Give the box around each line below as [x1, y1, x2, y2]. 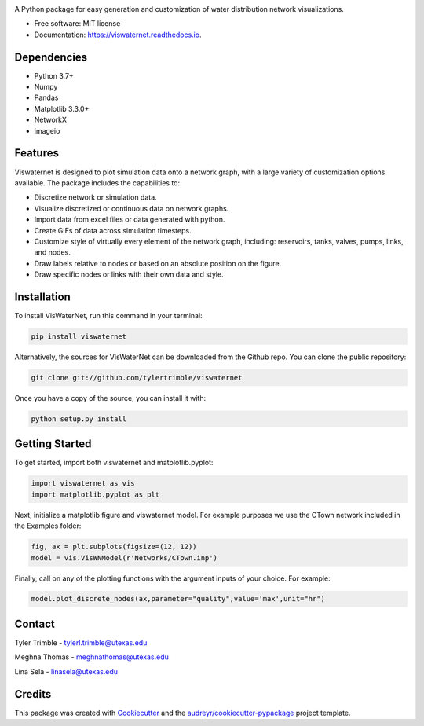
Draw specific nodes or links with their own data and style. [34, 269, 224, 279]
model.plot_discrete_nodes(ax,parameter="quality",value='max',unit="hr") [31, 594, 326, 603]
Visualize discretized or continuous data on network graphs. [34, 203, 229, 213]
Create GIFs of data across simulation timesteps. [34, 225, 192, 235]
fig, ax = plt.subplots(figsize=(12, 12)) [31, 542, 197, 552]
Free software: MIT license [34, 19, 121, 28]
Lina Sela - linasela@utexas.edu [14, 666, 118, 676]
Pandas [34, 93, 59, 102]
